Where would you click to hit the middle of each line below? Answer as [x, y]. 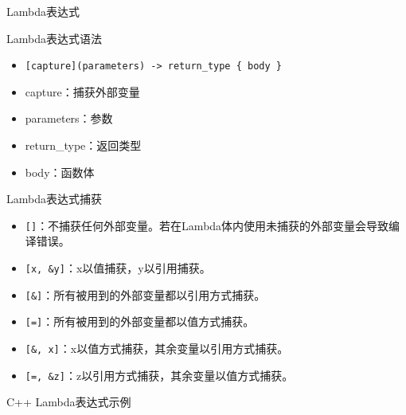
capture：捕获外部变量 [82, 91]
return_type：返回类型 [83, 145]
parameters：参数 [69, 118]
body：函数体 [60, 172]
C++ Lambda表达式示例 [69, 402]
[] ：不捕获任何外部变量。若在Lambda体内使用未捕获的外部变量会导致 [207, 225]
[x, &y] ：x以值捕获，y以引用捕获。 [118, 268]
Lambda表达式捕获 [54, 199]
